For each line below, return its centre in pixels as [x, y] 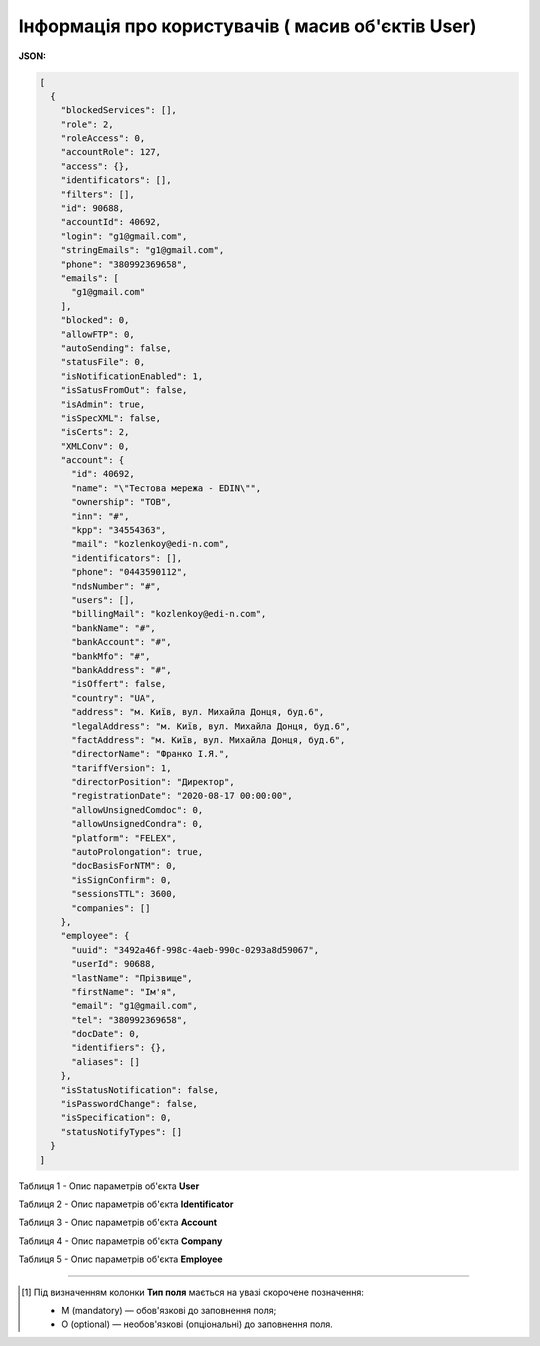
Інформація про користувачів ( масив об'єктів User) [247, 26]
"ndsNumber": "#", [116, 586]
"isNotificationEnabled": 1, [132, 376]
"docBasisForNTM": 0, [124, 866]
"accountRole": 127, [111, 152]
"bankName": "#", [114, 628]
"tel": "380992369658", [129, 1019]
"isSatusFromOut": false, [124, 390]
